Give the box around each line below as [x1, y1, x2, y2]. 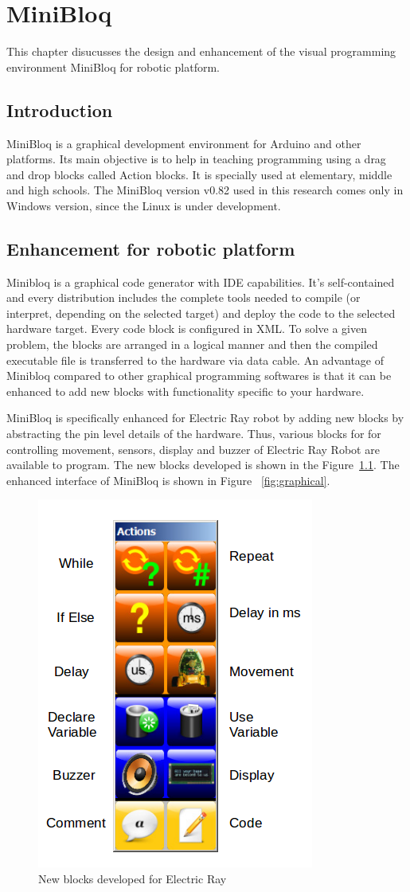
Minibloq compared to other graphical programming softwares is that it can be [6, 367, 392, 384]
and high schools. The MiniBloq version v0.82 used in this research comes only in [6, 182, 404, 198]
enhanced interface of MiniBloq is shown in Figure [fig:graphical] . [6, 471, 330, 488]
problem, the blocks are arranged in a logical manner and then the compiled [6, 336, 378, 353]
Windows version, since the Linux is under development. [6, 197, 281, 213]
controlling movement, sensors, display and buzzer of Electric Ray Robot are [6, 440, 380, 457]
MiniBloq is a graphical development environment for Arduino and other [6, 135, 361, 151]
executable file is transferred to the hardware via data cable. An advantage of [6, 351, 385, 368]
